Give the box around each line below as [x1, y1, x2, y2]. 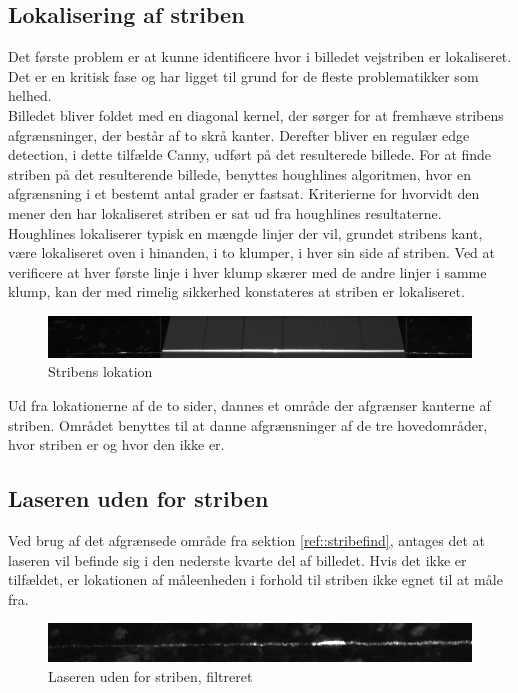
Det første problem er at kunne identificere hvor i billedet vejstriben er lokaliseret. [8, 46, 512, 67]
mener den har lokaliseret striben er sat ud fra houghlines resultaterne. [8, 202, 442, 223]
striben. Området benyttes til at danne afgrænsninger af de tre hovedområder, [8, 414, 488, 435]
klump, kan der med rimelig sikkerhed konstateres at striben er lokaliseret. [8, 281, 465, 302]
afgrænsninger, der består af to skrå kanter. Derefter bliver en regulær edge [8, 124, 470, 145]
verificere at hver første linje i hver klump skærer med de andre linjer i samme [8, 261, 487, 282]
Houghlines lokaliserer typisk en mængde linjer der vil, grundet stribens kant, [8, 222, 483, 243]
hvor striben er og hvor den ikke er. [8, 434, 225, 455]
